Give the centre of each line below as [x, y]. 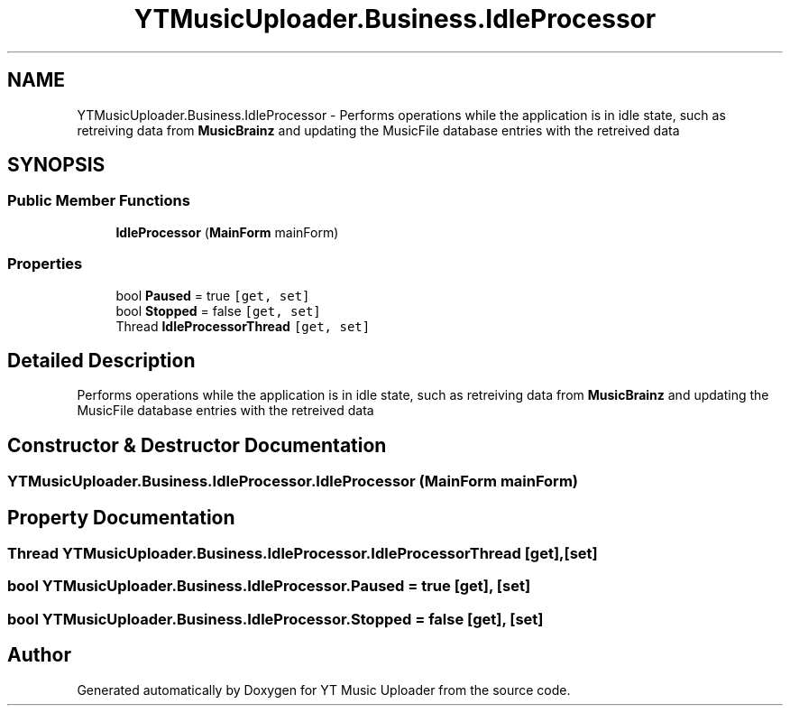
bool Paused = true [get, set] [213, 295]
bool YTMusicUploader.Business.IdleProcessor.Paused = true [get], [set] [269, 586]
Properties [45, 264]
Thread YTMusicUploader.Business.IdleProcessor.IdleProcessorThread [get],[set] [303, 554]
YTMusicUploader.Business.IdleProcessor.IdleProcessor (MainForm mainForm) [293, 482]
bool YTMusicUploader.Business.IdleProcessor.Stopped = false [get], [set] [276, 619]
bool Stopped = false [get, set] [218, 310]
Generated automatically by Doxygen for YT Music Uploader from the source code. [324, 690]
